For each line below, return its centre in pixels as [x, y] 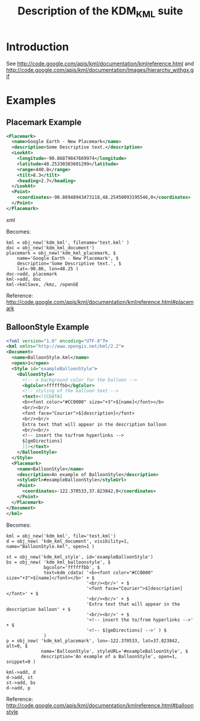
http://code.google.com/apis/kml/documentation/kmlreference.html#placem [100, 302]
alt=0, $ [17, 646]
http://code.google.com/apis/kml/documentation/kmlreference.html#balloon [100, 705]
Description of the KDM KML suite [100, 12]
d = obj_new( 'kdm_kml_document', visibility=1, [68, 541]
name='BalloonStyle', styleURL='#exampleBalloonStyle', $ [114, 651]
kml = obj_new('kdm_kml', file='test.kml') [61, 536]
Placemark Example [44, 122]
